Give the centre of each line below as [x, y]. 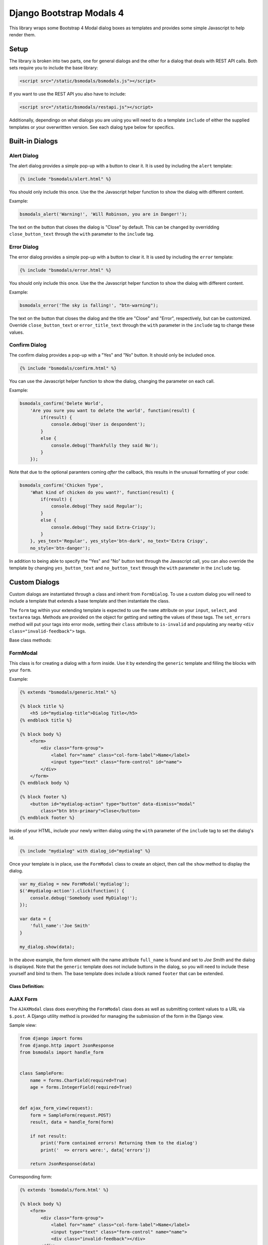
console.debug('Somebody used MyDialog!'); [84, 898]
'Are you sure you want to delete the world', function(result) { [113, 410]
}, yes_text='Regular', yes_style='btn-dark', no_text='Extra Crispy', [119, 541]
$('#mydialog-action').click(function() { [72, 891]
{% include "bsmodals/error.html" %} [66, 270]
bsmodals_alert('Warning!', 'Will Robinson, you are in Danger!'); [103, 214]
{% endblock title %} [46, 720]
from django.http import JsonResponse [67, 1045]
